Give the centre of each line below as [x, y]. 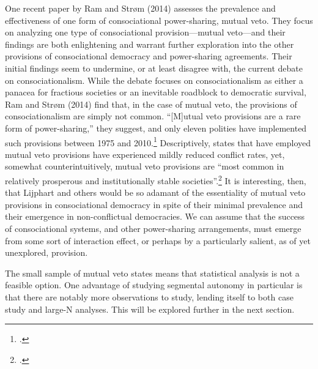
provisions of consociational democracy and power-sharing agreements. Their [149, 56]
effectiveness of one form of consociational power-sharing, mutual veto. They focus [159, 20]
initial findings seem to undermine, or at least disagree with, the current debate [154, 68]
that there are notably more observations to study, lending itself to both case [149, 296]
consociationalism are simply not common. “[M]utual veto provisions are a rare [153, 116]
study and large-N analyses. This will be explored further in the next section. [150, 309]
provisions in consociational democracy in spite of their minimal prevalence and [154, 204]
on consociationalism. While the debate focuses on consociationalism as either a [154, 80]
